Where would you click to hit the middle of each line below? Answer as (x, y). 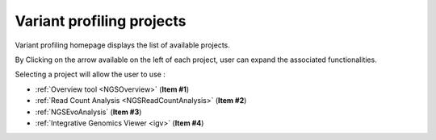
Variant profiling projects (101, 21)
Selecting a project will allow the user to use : (90, 74)
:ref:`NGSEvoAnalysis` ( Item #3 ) (88, 112)
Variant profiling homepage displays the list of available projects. (122, 45)
